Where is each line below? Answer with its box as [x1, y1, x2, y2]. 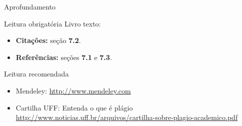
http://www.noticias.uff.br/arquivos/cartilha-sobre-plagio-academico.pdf [15, 112, 238, 122]
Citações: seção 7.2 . [15, 35, 81, 45]
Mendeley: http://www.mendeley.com [15, 85, 131, 95]
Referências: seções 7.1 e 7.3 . [15, 51, 112, 62]
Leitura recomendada [4, 68, 69, 79]
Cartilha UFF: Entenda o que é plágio [15, 102, 133, 112]
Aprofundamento [4, 1, 56, 11]
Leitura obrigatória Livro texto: [4, 18, 101, 28]
